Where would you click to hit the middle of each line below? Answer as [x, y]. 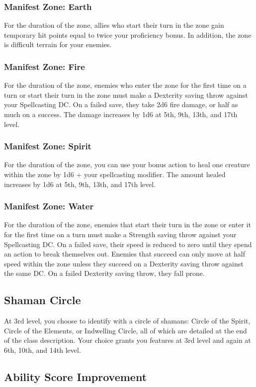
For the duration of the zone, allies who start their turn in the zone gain [114, 25]
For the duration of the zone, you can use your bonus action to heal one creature [127, 164]
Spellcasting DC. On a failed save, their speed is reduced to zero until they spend [128, 244]
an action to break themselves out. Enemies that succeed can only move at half [125, 254]
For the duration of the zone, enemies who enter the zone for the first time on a [125, 85]
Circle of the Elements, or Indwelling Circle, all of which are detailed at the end [126, 330]
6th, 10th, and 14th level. [43, 350]
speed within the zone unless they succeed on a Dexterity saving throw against [124, 263]
